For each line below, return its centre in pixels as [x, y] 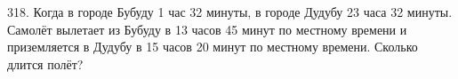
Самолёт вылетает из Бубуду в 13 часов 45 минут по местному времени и [207, 29]
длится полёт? [45, 63]
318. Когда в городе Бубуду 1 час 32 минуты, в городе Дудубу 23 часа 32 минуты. [230, 12]
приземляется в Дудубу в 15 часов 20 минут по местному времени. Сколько [213, 47]
